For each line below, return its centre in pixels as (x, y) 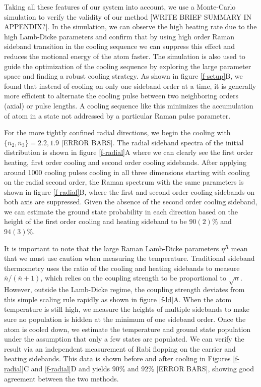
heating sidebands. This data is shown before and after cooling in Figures (117, 358)
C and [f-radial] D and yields (67, 368)
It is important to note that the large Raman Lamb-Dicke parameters (112, 248)
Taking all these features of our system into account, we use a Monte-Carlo (120, 7)
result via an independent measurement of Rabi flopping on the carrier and (120, 348)
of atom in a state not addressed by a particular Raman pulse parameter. (117, 115)
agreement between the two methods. (61, 378)
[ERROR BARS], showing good (205, 368)
